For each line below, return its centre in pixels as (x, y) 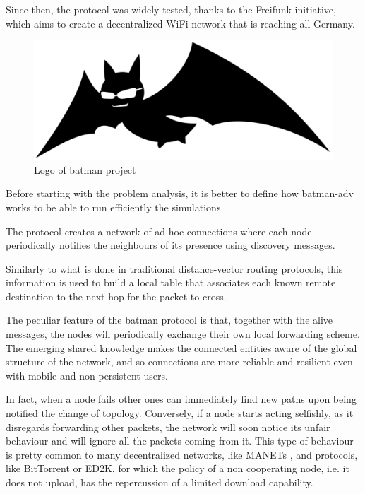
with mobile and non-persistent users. (87, 375)
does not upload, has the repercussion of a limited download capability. (160, 482)
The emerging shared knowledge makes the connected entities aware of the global (181, 347)
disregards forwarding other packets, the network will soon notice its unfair (168, 427)
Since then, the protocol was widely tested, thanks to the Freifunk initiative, (171, 9)
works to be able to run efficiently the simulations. (115, 207)
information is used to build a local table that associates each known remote (171, 282)
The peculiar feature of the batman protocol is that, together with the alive (169, 320)
